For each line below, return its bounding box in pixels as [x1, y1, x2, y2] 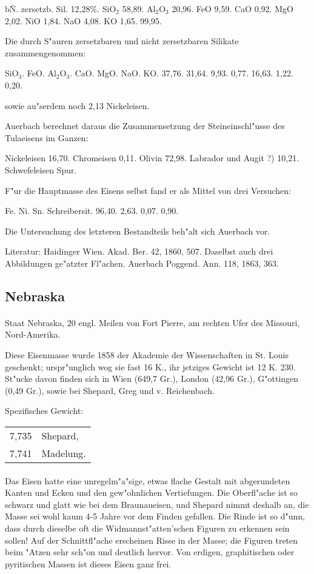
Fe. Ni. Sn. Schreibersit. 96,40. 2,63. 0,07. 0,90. [5, 204, 179, 217]
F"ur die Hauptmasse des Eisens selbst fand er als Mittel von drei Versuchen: [5, 184, 291, 196]
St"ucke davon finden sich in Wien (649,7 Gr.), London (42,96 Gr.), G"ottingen [5, 372, 299, 385]
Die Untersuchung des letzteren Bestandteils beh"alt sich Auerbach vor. [5, 224, 270, 237]
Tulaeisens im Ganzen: [5, 131, 89, 144]
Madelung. [41, 446, 86, 461]
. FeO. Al [22, 67, 56, 79]
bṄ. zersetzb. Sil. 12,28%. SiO [5, 2, 116, 15]
